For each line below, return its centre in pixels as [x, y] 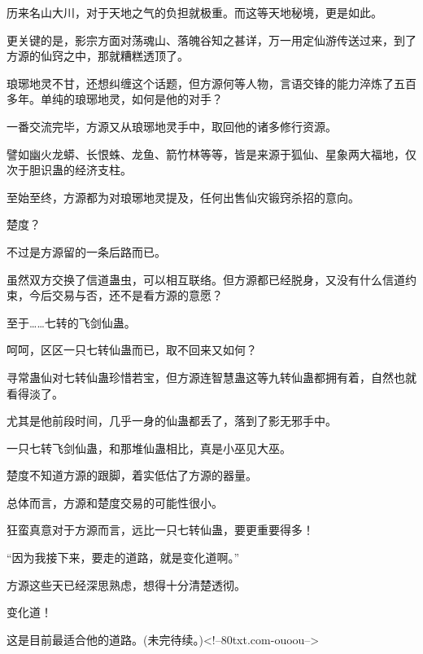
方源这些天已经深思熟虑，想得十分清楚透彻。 [126, 584]
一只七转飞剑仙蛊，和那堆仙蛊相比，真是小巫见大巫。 [149, 448]
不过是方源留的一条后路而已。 [86, 251]
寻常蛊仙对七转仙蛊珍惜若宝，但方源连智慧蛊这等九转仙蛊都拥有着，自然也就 [211, 377]
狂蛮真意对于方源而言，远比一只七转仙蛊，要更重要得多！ [160, 530]
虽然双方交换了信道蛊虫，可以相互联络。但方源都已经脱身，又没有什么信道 [206, 279]
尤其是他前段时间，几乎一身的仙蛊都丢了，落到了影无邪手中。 [172, 421]
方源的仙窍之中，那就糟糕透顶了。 [98, 56]
